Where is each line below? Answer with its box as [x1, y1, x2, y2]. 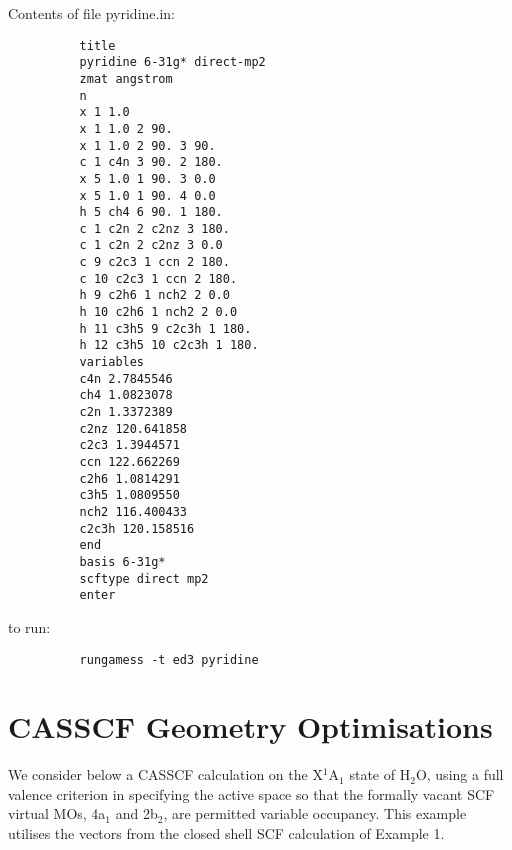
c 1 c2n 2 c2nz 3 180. [79, 221, 230, 236]
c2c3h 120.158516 [79, 521, 195, 536]
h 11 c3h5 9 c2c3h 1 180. [79, 321, 252, 336]
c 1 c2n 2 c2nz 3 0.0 [79, 238, 223, 253]
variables [79, 355, 145, 370]
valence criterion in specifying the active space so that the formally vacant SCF [8, 783, 495, 804]
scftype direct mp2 [79, 571, 209, 586]
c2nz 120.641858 [79, 421, 187, 436]
